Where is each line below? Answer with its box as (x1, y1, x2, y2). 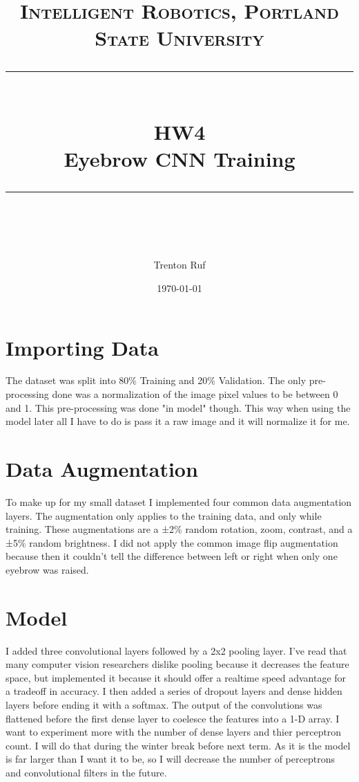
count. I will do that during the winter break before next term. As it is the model (6, 738, 351, 752)
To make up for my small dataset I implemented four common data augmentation (6, 494, 352, 509)
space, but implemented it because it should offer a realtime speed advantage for (6, 670, 347, 684)
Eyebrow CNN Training (64, 144, 295, 172)
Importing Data (6, 333, 159, 361)
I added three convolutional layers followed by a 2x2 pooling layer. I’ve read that (6, 643, 347, 657)
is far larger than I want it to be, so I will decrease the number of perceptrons (6, 752, 335, 766)
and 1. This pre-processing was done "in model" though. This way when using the (6, 400, 351, 415)
